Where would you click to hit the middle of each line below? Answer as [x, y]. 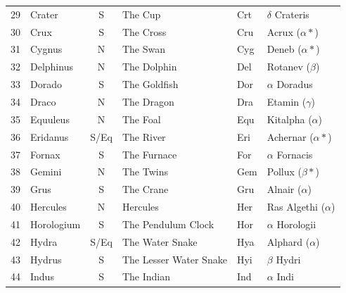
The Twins [145, 172]
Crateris [292, 14]
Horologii [296, 224]
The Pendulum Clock [168, 224]
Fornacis [295, 154]
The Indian [146, 276]
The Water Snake [160, 241]
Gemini [46, 172]
